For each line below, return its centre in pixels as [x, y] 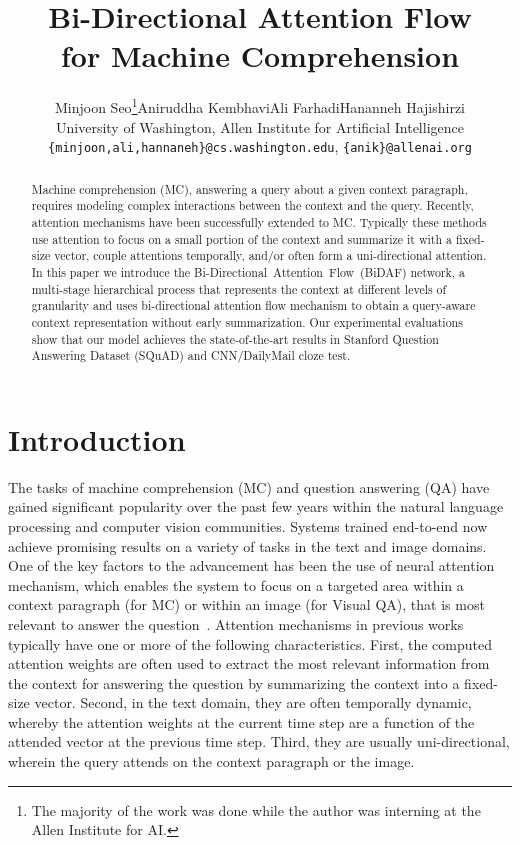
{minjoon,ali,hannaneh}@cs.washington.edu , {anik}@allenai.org [260, 146]
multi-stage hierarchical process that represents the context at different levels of [239, 288]
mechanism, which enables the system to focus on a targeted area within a [236, 584]
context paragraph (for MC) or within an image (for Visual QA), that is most [246, 604]
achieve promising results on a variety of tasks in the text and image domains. [247, 545]
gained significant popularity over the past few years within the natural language [256, 506]
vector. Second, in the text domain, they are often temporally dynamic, [253, 702]
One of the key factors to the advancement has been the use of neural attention [251, 565]
